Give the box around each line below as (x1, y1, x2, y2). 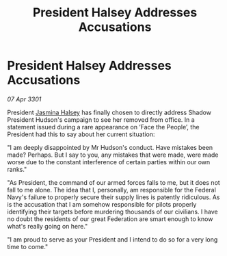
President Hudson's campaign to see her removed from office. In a (7, 115, 195, 124)
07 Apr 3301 (7, 94, 42, 103)
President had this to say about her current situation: (7, 130, 155, 138)
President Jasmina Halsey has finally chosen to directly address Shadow (7, 108, 212, 116)
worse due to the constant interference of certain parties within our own (7, 157, 211, 166)
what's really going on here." (7, 222, 88, 230)
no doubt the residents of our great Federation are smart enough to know (7, 214, 213, 223)
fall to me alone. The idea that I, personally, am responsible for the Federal (7, 185, 217, 194)
